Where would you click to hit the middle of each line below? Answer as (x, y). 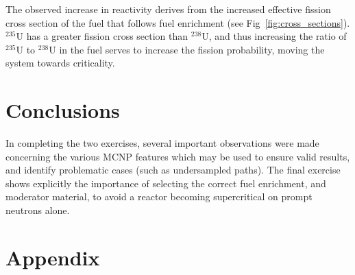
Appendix (53, 257)
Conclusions (63, 110)
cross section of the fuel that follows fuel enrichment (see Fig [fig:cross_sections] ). (178, 22)
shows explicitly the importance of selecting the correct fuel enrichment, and (166, 183)
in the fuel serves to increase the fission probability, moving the (192, 49)
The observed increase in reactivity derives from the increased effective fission (168, 9)
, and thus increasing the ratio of (278, 36)
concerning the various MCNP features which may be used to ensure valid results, (178, 156)
